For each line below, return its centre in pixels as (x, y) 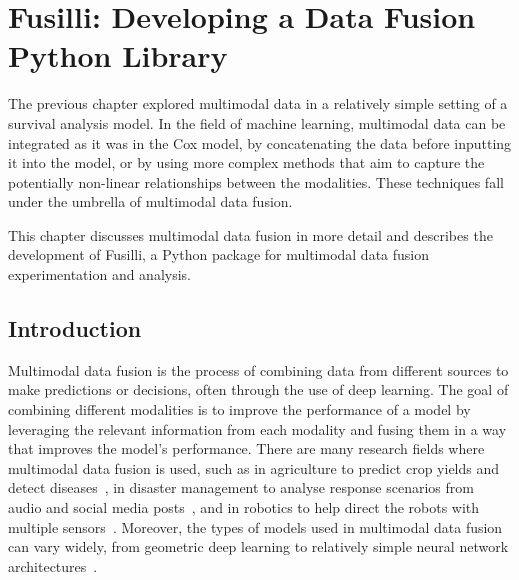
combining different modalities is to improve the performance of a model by (239, 409)
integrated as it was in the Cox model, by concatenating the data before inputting (260, 142)
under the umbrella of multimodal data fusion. (150, 201)
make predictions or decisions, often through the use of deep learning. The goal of (258, 389)
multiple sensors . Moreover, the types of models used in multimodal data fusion (255, 526)
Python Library (118, 55)
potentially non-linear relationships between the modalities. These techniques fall (256, 181)
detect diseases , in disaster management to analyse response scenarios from (241, 487)
